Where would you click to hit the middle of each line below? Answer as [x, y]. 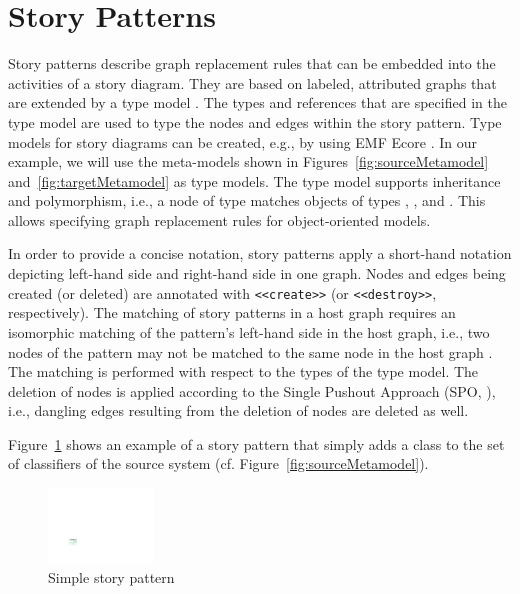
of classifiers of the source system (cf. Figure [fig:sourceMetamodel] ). [218, 463]
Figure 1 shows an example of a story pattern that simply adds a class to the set [256, 443]
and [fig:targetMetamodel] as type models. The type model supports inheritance [254, 180]
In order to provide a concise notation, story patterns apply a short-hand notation [260, 253]
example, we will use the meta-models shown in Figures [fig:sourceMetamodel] [248, 161]
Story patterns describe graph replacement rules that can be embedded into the [252, 63]
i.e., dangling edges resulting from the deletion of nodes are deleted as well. [238, 410]
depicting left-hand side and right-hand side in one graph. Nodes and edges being [257, 273]
